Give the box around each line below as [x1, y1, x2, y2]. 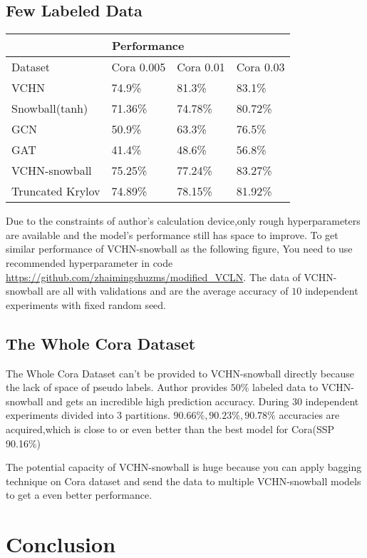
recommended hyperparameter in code [6, 255, 173, 270]
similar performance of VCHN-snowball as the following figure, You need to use [6, 241, 353, 256]
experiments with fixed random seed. [6, 297, 167, 312]
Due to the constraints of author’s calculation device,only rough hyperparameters [6, 213, 361, 228]
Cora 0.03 [236, 59, 285, 76]
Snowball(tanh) [11, 100, 88, 117]
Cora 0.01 [177, 59, 225, 76]
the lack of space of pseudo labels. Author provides [6, 380, 228, 395]
